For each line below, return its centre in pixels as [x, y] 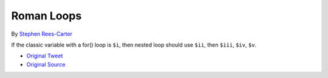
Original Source [46, 64]
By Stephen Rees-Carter [42, 34]
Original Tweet [45, 56]
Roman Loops [46, 16]
